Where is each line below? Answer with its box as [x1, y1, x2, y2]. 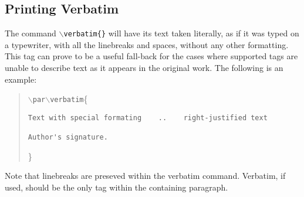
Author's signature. [28, 133, 108, 142]
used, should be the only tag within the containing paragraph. [5, 181, 228, 193]
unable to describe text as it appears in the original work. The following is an [5, 62, 283, 74]
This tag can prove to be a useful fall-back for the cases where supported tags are [5, 50, 298, 62]
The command [5, 27, 56, 39]
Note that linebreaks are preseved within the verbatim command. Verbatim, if [5, 169, 286, 182]
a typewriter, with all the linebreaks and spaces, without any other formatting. [5, 38, 289, 50]
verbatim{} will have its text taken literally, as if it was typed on [63, 27, 299, 39]
